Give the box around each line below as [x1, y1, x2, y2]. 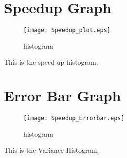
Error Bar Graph [4, 86, 121, 105]
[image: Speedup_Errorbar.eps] [23, 115, 125, 122]
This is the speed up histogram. [4, 57, 98, 67]
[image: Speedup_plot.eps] [23, 27, 110, 34]
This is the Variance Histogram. [4, 145, 99, 155]
